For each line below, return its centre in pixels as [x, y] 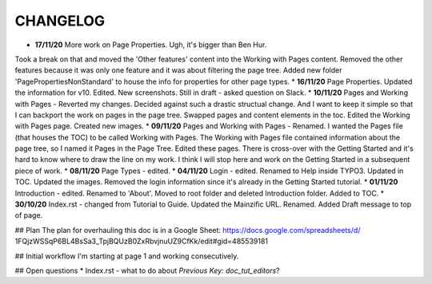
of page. [29, 215]
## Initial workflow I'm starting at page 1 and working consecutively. [127, 256]
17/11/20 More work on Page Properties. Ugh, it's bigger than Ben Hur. [151, 45]
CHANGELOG [60, 21]
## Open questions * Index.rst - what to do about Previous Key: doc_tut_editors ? [147, 270]
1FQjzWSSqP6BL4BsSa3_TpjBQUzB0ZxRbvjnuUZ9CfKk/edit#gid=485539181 [141, 241]
